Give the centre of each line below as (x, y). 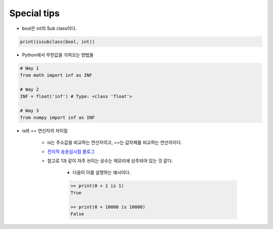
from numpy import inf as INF (57, 118)
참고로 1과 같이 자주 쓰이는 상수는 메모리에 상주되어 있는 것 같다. (110, 161)
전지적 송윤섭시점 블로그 (71, 151)
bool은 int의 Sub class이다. (49, 28)
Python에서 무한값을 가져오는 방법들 (58, 55)
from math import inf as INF (56, 75)
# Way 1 (29, 68)
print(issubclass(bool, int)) (57, 41)
